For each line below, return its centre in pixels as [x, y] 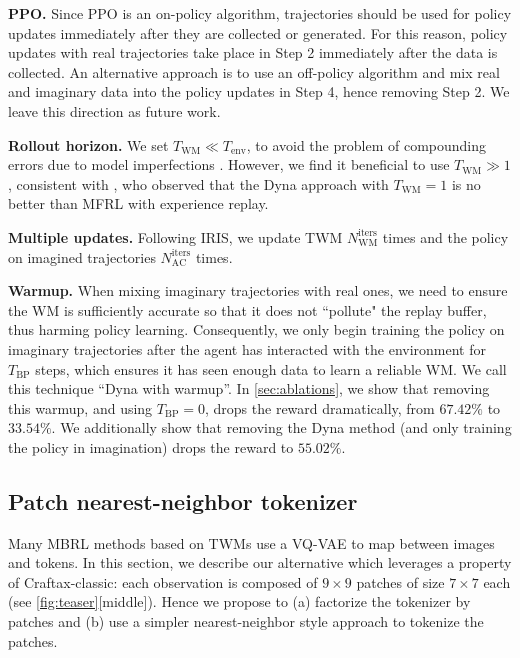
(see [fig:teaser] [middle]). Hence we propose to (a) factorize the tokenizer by [239, 601]
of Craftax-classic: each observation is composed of [163, 581]
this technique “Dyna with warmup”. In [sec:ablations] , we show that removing [249, 388]
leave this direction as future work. [114, 110]
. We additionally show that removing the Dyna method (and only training [281, 427]
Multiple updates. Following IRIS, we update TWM [175, 236]
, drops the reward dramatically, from [320, 407]
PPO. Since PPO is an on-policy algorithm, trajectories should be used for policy [260, 13]
